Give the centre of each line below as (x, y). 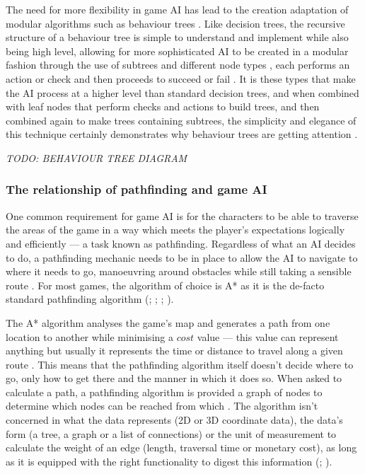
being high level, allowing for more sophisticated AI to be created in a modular (177, 51)
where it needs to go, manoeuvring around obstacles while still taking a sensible (179, 271)
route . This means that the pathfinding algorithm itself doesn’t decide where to (180, 364)
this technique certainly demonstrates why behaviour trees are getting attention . (182, 134)
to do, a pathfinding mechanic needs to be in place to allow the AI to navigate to (182, 257)
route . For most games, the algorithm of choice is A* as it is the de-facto (165, 285)
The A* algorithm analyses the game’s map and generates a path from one (168, 322)
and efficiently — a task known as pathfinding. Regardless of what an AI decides (181, 243)
